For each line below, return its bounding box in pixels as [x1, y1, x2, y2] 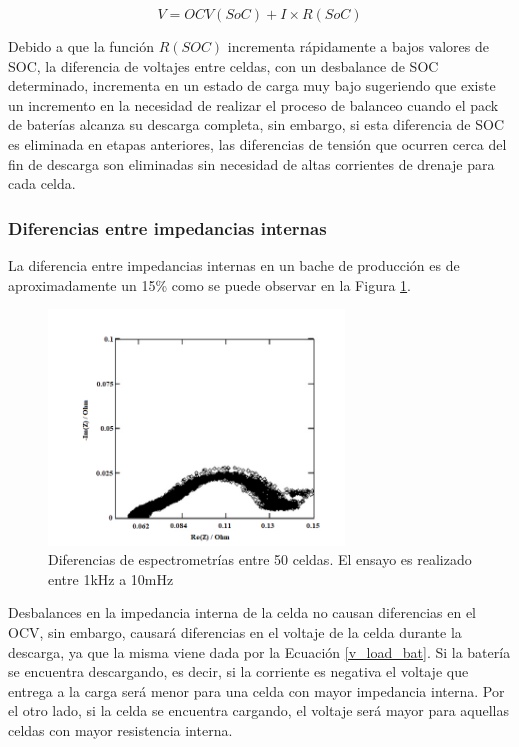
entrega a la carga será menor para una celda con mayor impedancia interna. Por [8, 680, 505, 701]
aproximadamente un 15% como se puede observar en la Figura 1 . [8, 274, 411, 295]
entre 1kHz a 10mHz [48, 568, 174, 589]
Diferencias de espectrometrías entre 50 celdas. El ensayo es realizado [48, 549, 472, 570]
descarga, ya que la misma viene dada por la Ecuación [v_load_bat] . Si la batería [8, 641, 511, 662]
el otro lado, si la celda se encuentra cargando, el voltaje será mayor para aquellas [8, 700, 510, 721]
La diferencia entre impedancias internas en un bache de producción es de [8, 254, 460, 275]
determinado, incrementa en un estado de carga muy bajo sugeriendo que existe [8, 75, 496, 96]
